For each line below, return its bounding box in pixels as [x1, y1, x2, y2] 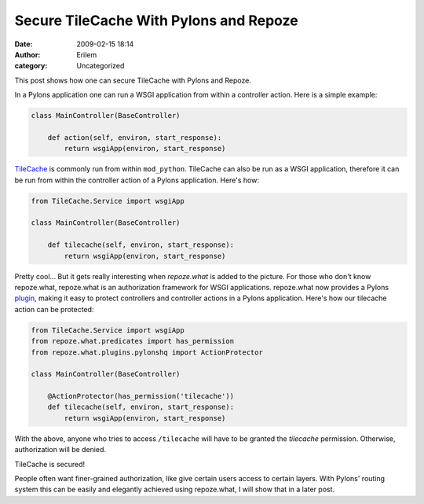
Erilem [76, 50, 97, 59]
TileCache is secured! [14, 459, 86, 469]
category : [14, 61, 48, 71]
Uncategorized [76, 61, 125, 71]
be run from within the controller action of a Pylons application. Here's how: [14, 175, 259, 185]
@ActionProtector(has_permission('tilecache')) [47, 392, 235, 401]
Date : [14, 39, 33, 49]
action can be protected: [14, 304, 94, 314]
